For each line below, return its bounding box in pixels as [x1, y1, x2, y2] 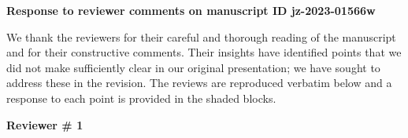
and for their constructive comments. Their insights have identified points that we [6, 44, 402, 60]
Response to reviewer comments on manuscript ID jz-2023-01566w [6, 2, 376, 18]
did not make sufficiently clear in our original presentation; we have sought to [6, 59, 380, 75]
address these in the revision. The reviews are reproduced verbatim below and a [6, 74, 392, 91]
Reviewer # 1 [6, 116, 83, 133]
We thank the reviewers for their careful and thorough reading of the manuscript [6, 28, 396, 45]
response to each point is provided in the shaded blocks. [6, 89, 276, 106]
